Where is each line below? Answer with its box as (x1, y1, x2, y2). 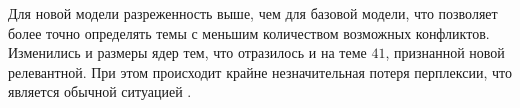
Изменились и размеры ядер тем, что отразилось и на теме (8, 42, 367, 63)
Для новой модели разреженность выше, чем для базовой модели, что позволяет (8, 3, 498, 23)
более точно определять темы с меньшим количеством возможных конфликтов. (8, 22, 490, 43)
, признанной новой (385, 42, 505, 63)
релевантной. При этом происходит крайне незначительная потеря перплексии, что (8, 61, 512, 82)
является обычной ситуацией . (8, 81, 192, 102)
